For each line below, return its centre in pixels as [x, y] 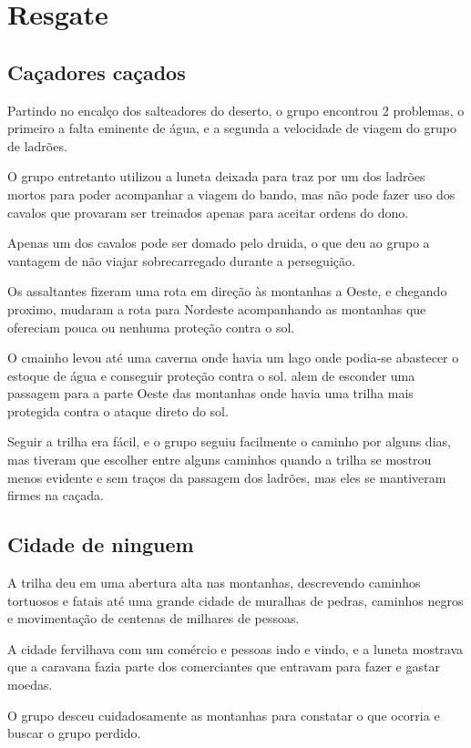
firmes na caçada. [56, 495]
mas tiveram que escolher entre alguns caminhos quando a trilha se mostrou [220, 460]
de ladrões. [37, 145]
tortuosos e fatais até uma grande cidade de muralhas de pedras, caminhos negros [235, 600]
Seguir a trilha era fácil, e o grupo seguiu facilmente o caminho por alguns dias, [229, 441]
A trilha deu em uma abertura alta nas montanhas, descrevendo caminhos [214, 583]
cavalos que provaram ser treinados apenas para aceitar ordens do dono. [208, 212]
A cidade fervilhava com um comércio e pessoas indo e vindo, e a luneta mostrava [235, 648]
